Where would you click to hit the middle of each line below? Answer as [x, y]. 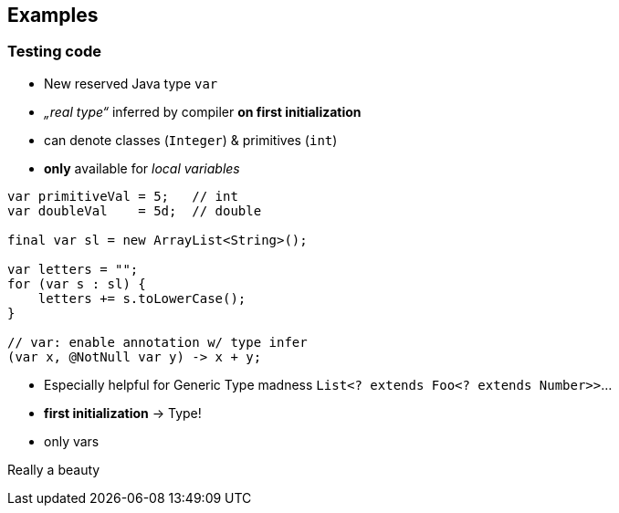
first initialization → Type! [123, 413]
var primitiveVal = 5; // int [123, 196]
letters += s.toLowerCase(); [142, 298]
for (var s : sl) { [77, 283]
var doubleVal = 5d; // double [135, 210]
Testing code [55, 52]
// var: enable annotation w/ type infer [157, 342]
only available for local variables [142, 168]
